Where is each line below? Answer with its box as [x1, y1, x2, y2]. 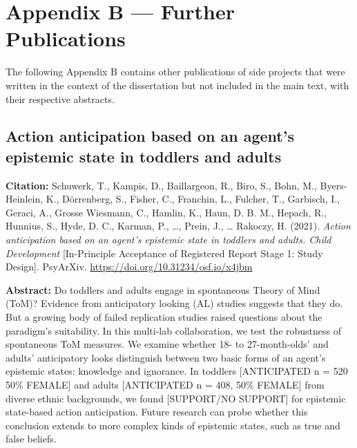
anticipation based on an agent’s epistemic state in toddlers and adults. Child [6, 232, 331, 247]
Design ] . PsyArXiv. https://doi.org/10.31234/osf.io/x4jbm [6, 259, 253, 274]
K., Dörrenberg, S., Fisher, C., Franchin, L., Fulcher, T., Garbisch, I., [46, 192, 340, 206]
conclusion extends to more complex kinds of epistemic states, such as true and [6, 418, 340, 432]
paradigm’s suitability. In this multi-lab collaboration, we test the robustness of [6, 323, 342, 337]
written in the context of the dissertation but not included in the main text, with [6, 77, 349, 92]
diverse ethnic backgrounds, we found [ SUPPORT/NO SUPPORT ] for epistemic [6, 391, 346, 405]
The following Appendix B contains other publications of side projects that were [6, 64, 345, 79]
